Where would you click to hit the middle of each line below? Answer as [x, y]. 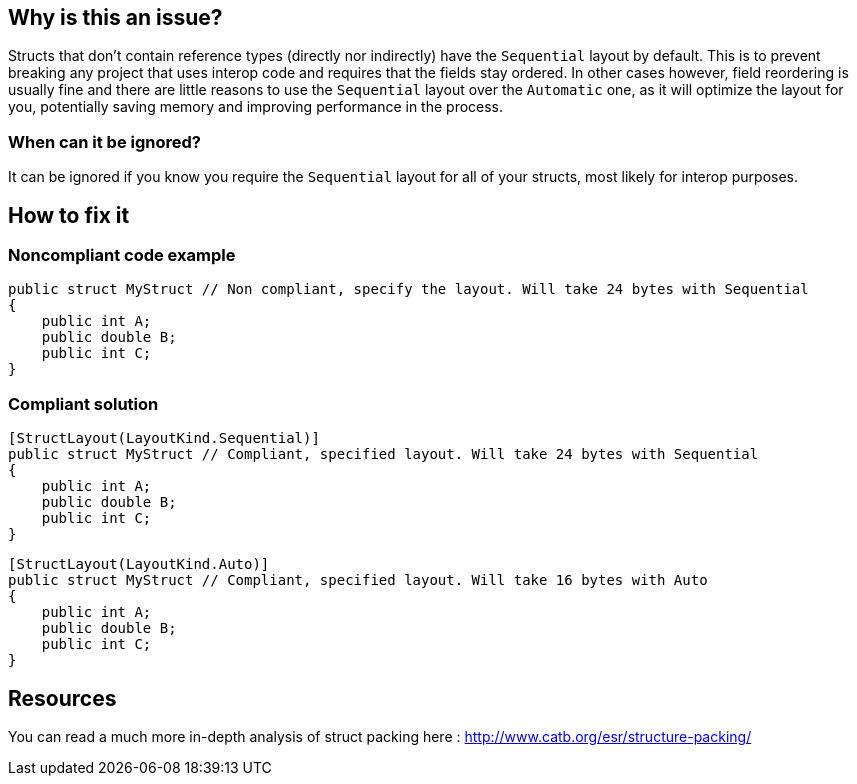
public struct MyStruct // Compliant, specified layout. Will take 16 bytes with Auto [358, 580]
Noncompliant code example [122, 255]
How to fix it [69, 215]
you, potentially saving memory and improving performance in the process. [256, 107]
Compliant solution [83, 403]
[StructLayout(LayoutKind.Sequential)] [164, 438]
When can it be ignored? [104, 141]
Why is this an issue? [115, 17]
